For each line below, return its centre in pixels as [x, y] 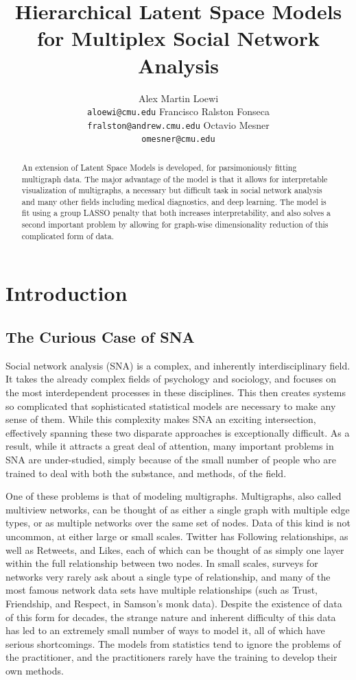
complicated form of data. [68, 235]
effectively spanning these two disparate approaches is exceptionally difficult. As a [178, 432]
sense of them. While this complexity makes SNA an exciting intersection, [161, 419]
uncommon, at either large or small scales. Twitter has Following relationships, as [177, 536]
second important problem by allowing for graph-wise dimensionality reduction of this [175, 224]
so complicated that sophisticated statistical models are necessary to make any [171, 405]
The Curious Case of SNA [100, 337]
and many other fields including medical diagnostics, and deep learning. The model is [174, 201]
